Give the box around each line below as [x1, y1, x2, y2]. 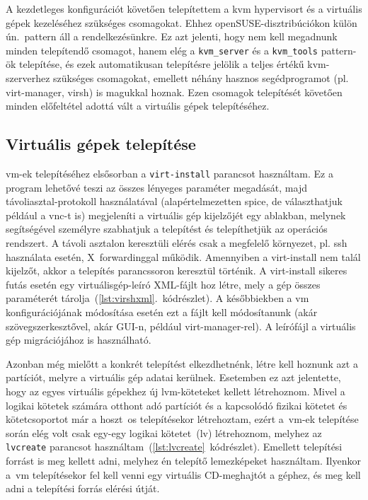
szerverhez [6, 71, 50, 86]
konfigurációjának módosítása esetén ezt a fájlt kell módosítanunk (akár [6, 305, 318, 320]
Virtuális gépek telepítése [6, 133, 196, 155]
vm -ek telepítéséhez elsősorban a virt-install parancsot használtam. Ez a [6, 166, 333, 181]
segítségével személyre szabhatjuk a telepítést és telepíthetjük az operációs [6, 221, 328, 236]
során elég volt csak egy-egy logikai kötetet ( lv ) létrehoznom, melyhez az [6, 425, 322, 440]
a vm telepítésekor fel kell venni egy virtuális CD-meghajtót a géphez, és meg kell [6, 467, 361, 482]
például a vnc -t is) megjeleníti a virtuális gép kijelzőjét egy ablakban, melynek [6, 207, 346, 222]
